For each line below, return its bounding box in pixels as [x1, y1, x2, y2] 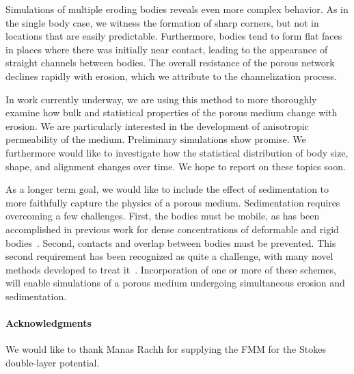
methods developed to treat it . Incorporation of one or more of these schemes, [5, 262, 336, 276]
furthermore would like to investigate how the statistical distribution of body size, [5, 145, 349, 159]
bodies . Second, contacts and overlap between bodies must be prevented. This [5, 235, 336, 250]
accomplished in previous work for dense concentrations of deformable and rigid [5, 222, 339, 236]
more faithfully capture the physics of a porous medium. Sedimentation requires [5, 195, 340, 209]
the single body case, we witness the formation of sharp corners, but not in [5, 15, 319, 29]
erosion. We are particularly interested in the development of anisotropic [5, 118, 309, 133]
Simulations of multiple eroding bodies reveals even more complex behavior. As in [5, 2, 349, 16]
